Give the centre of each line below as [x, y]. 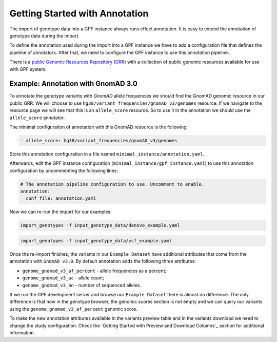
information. [22, 332]
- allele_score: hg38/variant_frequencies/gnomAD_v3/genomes [99, 140]
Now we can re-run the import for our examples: [61, 212]
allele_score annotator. [37, 118]
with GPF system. [28, 69]
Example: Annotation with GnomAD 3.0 [74, 84]
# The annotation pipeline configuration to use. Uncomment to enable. [112, 184]
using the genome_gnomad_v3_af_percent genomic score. [74, 309]
